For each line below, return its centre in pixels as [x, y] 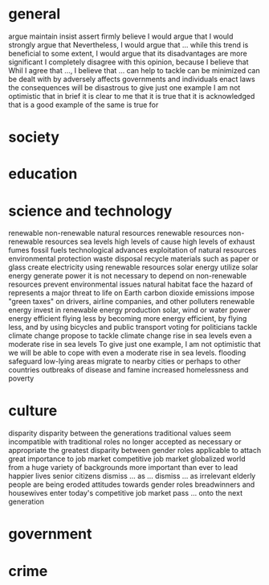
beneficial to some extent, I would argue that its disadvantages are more [128, 53]
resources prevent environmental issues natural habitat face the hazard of [130, 284]
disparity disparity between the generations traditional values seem [120, 433]
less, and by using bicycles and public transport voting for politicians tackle [133, 328]
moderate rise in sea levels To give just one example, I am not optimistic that [134, 344]
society [34, 137]
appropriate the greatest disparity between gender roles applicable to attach [135, 451]
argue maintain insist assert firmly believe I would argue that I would [121, 36]
